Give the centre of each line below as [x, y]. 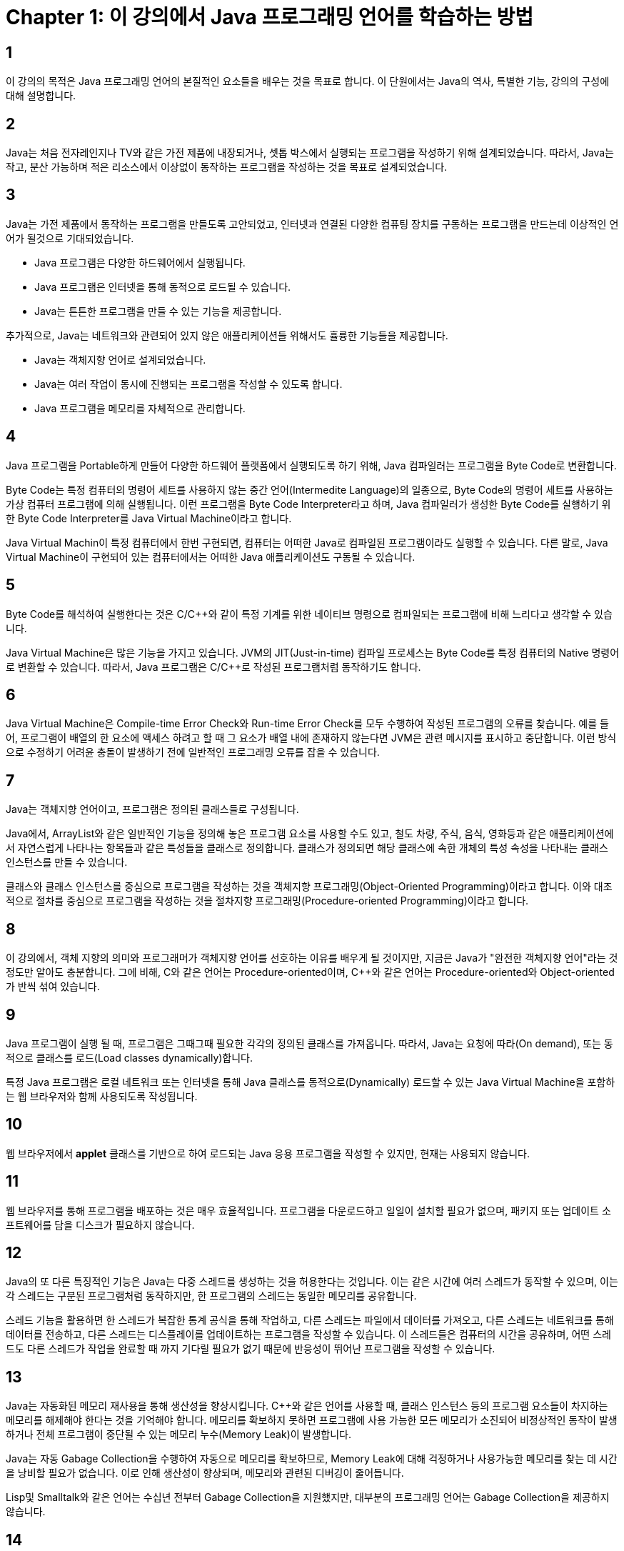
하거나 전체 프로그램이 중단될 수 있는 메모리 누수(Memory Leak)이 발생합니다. [179, 1435]
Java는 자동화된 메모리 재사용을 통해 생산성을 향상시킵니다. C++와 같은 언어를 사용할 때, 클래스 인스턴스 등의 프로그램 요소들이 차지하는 [307, 1406]
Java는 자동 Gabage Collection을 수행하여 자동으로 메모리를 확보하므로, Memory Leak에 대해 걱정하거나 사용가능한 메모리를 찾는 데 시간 [312, 1459]
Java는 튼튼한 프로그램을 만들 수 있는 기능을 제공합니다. [158, 311]
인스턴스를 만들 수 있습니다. [67, 862]
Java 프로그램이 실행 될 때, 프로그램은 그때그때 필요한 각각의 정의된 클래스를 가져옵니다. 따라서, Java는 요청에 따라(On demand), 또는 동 [310, 1043]
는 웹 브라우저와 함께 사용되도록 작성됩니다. [102, 1096]
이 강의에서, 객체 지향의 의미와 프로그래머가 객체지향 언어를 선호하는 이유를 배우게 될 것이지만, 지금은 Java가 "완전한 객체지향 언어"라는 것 [312, 958]
